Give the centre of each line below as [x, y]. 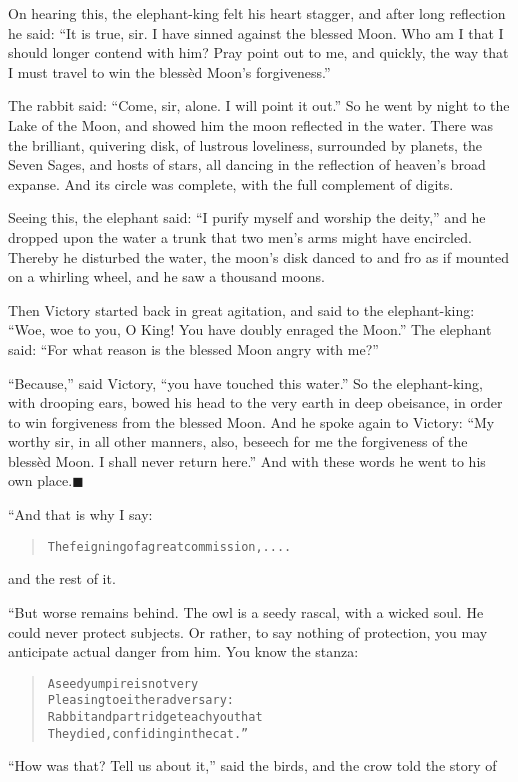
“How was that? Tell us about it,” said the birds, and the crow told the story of [252, 765]
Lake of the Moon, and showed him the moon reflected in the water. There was [250, 124]
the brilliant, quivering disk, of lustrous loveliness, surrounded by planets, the [245, 144]
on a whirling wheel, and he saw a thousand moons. [166, 276]
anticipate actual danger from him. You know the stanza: [183, 651]
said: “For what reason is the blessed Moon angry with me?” [193, 348]
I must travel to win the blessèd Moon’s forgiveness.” [169, 71]
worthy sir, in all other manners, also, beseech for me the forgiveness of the [238, 441]
